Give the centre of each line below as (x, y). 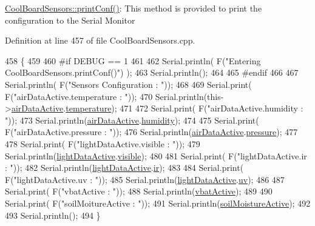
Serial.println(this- (189, 96)
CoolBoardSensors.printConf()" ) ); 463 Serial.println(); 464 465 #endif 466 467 (152, 72)
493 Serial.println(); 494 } (53, 215)
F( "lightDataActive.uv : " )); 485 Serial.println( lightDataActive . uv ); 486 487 (145, 179)
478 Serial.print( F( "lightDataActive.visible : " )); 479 (103, 143)
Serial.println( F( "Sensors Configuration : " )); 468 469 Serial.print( (128, 84)
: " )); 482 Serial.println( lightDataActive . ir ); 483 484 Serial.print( (124, 168)
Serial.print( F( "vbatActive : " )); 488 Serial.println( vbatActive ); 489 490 (139, 191)
